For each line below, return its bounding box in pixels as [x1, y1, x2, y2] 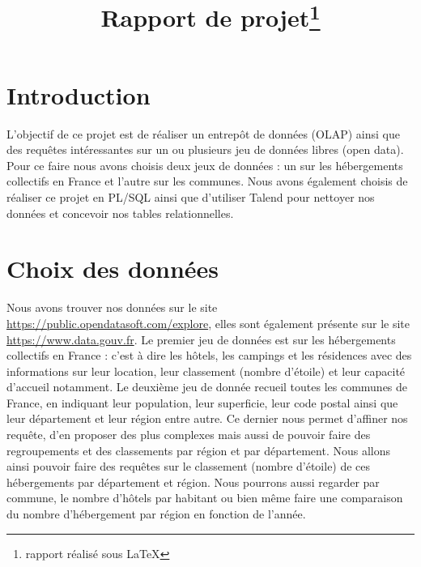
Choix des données [6, 252, 219, 285]
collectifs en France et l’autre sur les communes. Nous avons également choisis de [6, 173, 408, 190]
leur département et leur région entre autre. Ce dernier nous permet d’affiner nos [6, 410, 408, 427]
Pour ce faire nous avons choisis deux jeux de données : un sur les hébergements [6, 156, 403, 173]
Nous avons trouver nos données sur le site [6, 299, 218, 316]
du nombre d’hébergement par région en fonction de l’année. [6, 505, 306, 522]
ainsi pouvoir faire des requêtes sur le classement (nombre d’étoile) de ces [6, 458, 371, 475]
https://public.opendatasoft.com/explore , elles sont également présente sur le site [6, 314, 410, 331]
